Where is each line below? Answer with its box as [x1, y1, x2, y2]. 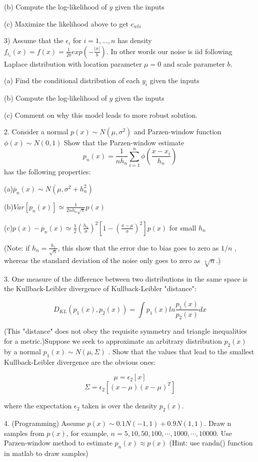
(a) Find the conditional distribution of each [4, 75, 140, 86]
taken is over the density [82, 400, 157, 411]
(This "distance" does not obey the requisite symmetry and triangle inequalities [4, 326, 247, 336]
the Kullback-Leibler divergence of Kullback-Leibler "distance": [4, 283, 196, 294]
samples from [4, 427, 44, 438]
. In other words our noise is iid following [106, 46, 232, 56]
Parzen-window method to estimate [4, 437, 112, 448]
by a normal [4, 346, 41, 356]
